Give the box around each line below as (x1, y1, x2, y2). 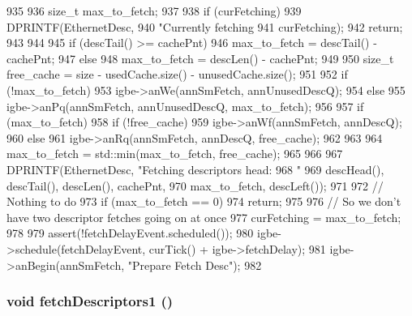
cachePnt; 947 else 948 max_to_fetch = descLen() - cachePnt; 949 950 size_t (6, 49, 394, 66)
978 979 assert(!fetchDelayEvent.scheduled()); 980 (6, 224, 254, 241)
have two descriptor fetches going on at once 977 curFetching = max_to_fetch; (6, 208, 401, 225)
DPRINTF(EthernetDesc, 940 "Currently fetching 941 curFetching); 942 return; (6, 18, 403, 35)
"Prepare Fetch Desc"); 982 (127, 256, 262, 273)
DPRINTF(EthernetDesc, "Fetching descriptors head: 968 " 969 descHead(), (6, 160, 384, 177)
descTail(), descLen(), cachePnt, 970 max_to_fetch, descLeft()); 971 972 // (6, 177, 384, 194)
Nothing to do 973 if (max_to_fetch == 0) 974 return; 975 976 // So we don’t (6, 193, 401, 210)
